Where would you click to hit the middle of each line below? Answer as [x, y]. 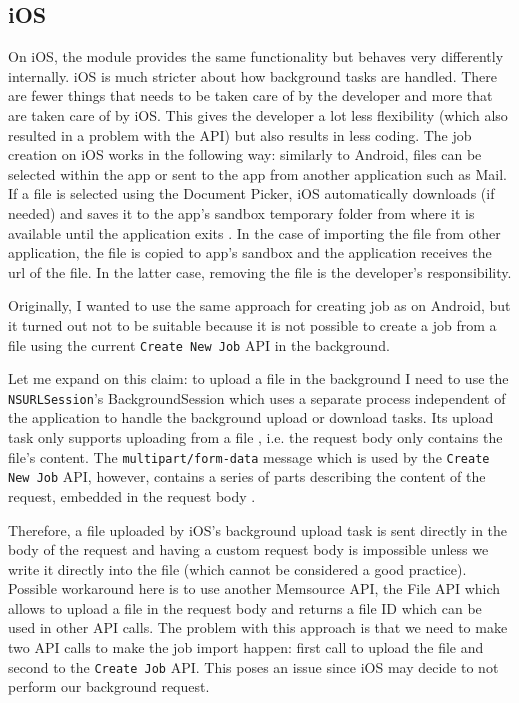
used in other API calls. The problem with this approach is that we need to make [258, 627]
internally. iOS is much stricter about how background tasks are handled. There [253, 75]
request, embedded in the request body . [132, 495]
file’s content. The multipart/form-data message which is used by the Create [249, 456]
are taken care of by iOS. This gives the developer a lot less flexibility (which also [258, 114]
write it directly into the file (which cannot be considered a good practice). [237, 568]
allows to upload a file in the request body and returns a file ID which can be [245, 607]
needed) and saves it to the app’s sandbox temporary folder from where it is [241, 212]
